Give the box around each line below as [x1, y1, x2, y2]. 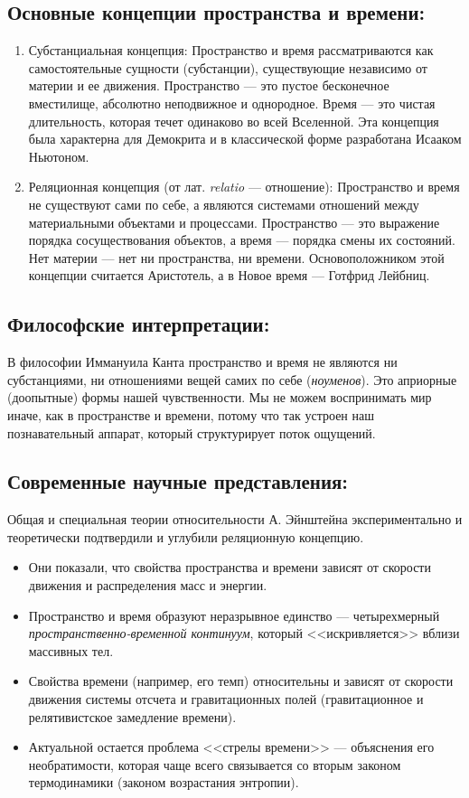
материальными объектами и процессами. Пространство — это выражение [28, 212, 440, 231]
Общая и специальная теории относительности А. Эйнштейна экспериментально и [7, 510, 463, 529]
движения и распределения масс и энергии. [28, 576, 267, 595]
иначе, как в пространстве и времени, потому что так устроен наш [7, 405, 374, 424]
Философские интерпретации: [7, 310, 270, 338]
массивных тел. [28, 641, 114, 660]
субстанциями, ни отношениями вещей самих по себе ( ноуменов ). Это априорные [7, 370, 457, 389]
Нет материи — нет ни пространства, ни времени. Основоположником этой [28, 248, 445, 267]
